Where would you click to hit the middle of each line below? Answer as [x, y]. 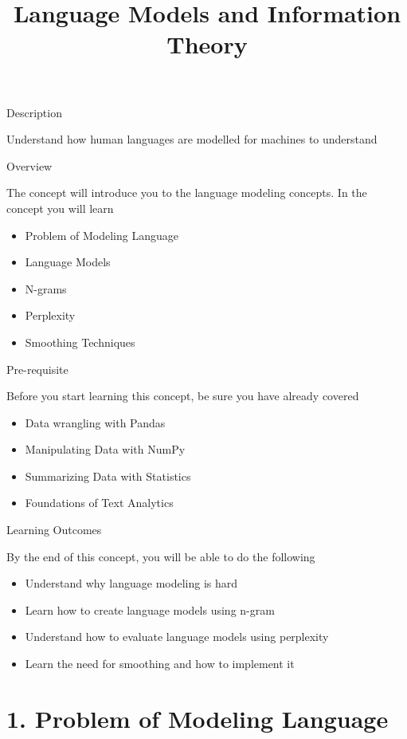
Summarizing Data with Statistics [108, 476]
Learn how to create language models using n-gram [150, 609]
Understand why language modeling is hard [131, 583]
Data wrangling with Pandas [95, 422]
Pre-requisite [37, 369]
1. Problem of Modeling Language [198, 718]
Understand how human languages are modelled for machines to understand [192, 139]
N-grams [46, 288]
